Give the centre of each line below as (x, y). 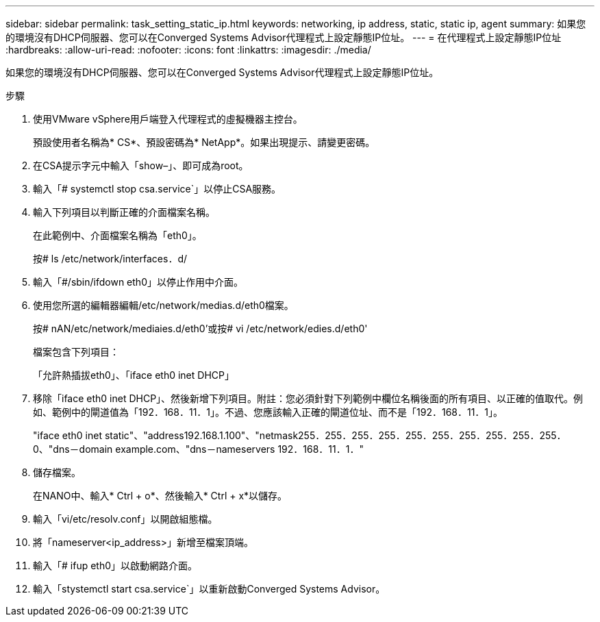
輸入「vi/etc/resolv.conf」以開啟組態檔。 (125, 519)
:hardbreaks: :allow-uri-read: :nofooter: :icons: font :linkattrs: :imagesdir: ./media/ (188, 50)
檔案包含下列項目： (76, 352)
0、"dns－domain (73, 449)
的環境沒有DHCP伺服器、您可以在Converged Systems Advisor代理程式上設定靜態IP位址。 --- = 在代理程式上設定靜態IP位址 (284, 37)
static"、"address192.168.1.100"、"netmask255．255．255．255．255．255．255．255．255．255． (335, 435)
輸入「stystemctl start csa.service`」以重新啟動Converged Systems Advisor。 (209, 589)
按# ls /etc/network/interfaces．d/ (110, 259)
